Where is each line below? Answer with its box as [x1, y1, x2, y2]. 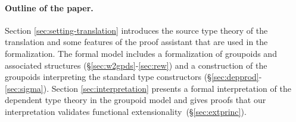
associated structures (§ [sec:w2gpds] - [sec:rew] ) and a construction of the [5, 59, 267, 71]
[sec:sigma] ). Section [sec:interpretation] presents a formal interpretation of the [5, 82, 291, 94]
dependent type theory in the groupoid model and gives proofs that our [5, 94, 266, 106]
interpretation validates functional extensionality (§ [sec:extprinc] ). [5, 105, 247, 117]
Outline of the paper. [5, 1, 94, 14]
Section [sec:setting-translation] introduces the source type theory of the [5, 24, 268, 36]
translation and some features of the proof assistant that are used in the [5, 36, 268, 48]
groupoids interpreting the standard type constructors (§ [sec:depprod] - [5, 70, 262, 83]
